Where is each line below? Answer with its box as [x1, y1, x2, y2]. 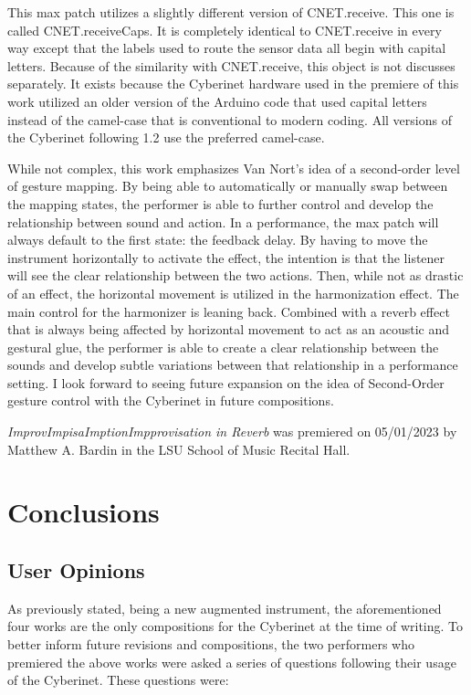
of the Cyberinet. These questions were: [7, 670, 229, 690]
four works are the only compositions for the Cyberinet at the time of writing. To [7, 616, 464, 636]
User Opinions [7, 556, 145, 584]
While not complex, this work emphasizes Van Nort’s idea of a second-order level [7, 158, 460, 177]
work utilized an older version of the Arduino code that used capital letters [7, 91, 427, 111]
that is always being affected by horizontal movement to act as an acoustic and [7, 320, 450, 339]
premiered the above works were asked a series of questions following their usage [7, 652, 456, 671]
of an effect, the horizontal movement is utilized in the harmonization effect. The [7, 283, 459, 302]
